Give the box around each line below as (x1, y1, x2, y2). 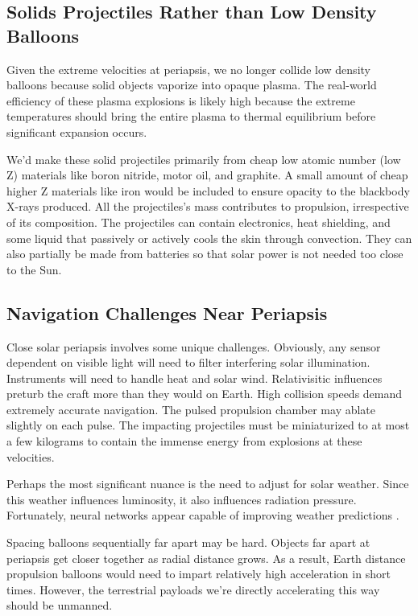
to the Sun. (6, 261, 62, 277)
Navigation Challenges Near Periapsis (6, 300, 328, 325)
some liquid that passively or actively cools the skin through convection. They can (6, 229, 412, 246)
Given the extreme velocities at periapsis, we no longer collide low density (6, 60, 370, 77)
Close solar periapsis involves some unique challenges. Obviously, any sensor (6, 338, 381, 355)
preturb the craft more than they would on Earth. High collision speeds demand (6, 385, 403, 402)
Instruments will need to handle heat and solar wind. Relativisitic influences (6, 369, 383, 386)
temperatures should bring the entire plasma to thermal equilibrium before (6, 108, 376, 125)
